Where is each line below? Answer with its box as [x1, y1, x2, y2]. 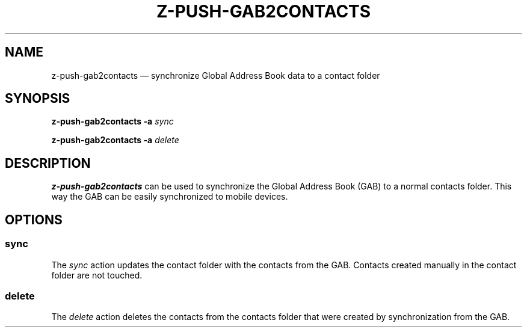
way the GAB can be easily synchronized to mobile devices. [51, 191, 288, 202]
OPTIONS [5, 212, 63, 227]
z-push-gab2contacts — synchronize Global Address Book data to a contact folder [51, 70, 380, 81]
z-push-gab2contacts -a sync [51, 116, 174, 127]
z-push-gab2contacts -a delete [51, 135, 179, 146]
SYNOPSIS [5, 91, 70, 106]
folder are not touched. [51, 269, 143, 280]
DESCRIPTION [5, 155, 91, 171]
